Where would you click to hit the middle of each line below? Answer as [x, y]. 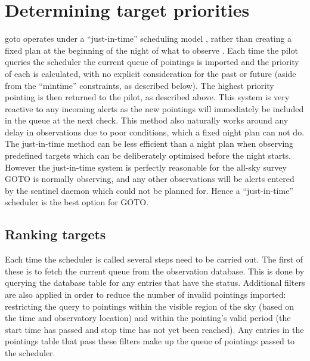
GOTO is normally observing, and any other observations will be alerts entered [150, 179]
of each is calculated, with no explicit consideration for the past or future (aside [151, 73]
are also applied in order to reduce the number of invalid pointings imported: [145, 294]
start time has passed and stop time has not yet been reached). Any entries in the [154, 329]
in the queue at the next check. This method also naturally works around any [147, 120]
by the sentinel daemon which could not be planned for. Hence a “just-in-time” [149, 190]
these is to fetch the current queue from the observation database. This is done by [155, 271]
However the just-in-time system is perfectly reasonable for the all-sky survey [146, 167]
